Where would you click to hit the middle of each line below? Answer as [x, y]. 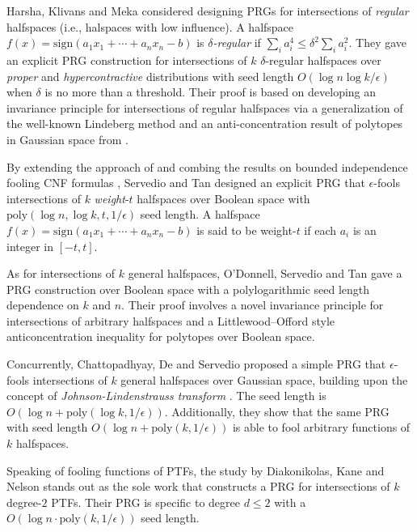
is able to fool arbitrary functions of [321, 427]
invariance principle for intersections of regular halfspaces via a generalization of [205, 107]
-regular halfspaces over [323, 60]
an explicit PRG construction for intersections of [127, 60]
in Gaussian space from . [67, 139]
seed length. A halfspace [200, 214]
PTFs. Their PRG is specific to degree [145, 502]
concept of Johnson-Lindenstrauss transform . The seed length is [166, 396]
